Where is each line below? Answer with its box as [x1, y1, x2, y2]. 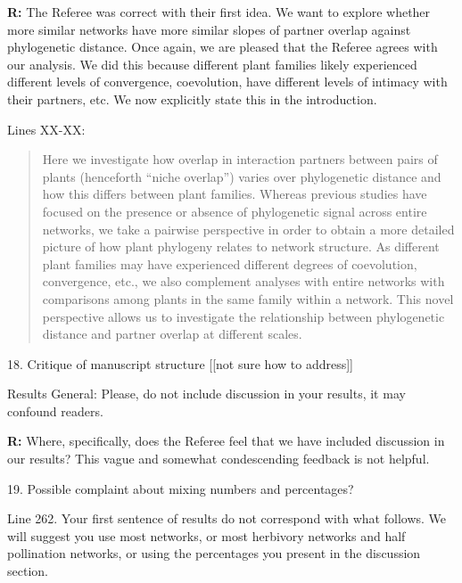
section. [7, 562, 48, 580]
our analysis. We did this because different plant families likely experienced [7, 54, 417, 73]
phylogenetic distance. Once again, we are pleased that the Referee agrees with [7, 37, 438, 56]
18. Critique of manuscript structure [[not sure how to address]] [7, 354, 353, 373]
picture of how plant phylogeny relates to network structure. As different [42, 237, 440, 256]
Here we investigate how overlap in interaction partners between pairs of [42, 150, 438, 168]
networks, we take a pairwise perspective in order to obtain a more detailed [42, 219, 455, 238]
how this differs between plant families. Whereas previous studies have [42, 185, 427, 203]
